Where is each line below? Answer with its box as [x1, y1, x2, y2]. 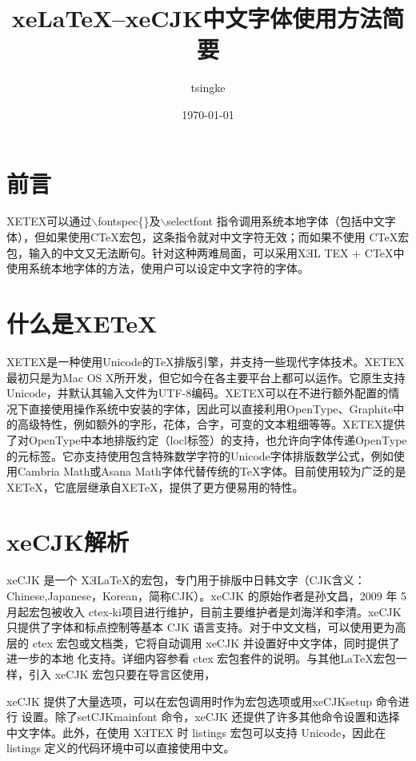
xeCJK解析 [6, 525, 129, 558]
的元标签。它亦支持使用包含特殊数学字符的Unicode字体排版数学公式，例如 [6, 447, 394, 464]
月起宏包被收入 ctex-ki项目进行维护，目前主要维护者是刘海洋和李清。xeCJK [6, 603, 402, 620]
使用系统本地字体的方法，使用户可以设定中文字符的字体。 [6, 260, 309, 277]
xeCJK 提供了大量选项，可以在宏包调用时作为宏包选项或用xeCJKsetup [6, 692, 373, 709]
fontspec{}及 [98, 213, 161, 229]
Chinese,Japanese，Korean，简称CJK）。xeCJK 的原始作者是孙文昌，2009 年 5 [6, 588, 407, 604]
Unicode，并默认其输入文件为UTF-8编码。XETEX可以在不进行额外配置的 [6, 384, 389, 401]
